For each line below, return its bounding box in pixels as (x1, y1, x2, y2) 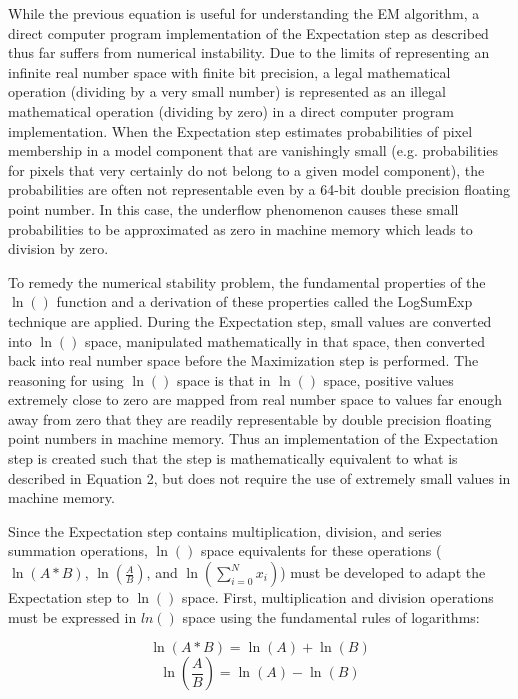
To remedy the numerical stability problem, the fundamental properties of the (8, 271, 486, 292)
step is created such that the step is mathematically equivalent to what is (8, 448, 458, 469)
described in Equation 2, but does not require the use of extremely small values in (8, 467, 511, 488)
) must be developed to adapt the (280, 562, 486, 583)
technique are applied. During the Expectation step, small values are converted (8, 310, 492, 331)
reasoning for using (8, 369, 124, 390)
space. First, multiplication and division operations (182, 587, 494, 608)
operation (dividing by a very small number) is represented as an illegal (8, 81, 447, 102)
